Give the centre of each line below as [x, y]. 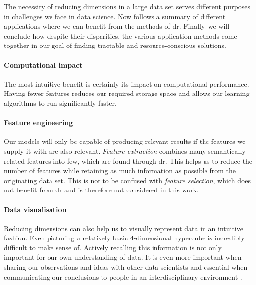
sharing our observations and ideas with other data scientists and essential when [126, 267]
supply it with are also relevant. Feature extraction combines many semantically [125, 151]
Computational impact [43, 65]
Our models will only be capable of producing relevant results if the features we [125, 141]
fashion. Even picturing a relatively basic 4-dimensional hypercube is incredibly [124, 238]
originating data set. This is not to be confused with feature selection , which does [128, 180]
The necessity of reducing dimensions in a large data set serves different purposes [127, 6]
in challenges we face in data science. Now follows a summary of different [115, 16]
